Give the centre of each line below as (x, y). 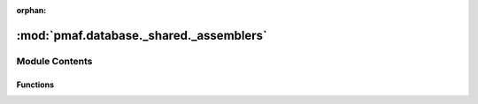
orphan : (31, 10)
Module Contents (54, 61)
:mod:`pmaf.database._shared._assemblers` (142, 35)
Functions (35, 85)
